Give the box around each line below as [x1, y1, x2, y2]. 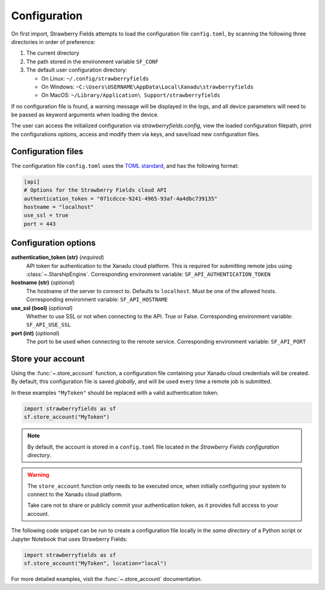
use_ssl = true [23, 212, 69, 219]
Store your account [11, 353, 85, 364]
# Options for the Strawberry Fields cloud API [23, 187, 167, 194]
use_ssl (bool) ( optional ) [11, 304, 73, 311]
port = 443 [23, 220, 56, 227]
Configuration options [11, 238, 96, 248]
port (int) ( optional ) [11, 329, 60, 337]
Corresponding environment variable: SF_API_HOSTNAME [26, 296, 168, 303]
